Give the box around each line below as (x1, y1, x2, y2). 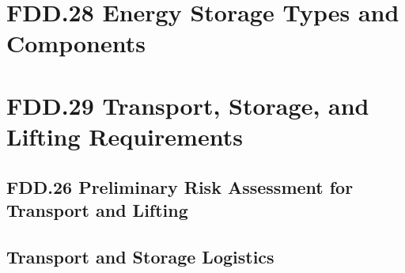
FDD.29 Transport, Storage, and (6, 89, 369, 121)
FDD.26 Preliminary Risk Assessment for (6, 174, 354, 199)
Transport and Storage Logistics (6, 244, 274, 268)
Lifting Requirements (6, 119, 243, 152)
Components (6, 27, 146, 59)
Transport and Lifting (6, 197, 188, 222)
